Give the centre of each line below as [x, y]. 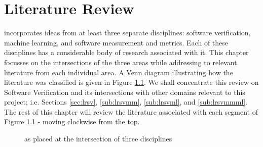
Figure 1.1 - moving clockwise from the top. [72, 121]
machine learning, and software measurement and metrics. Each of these [116, 42]
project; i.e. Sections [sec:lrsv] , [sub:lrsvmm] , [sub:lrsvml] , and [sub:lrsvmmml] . [126, 102]
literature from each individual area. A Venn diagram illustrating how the [119, 72]
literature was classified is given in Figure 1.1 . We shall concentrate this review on [131, 82]
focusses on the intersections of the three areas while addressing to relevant [121, 62]
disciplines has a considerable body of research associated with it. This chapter [126, 52]
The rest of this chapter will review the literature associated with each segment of [131, 111]
